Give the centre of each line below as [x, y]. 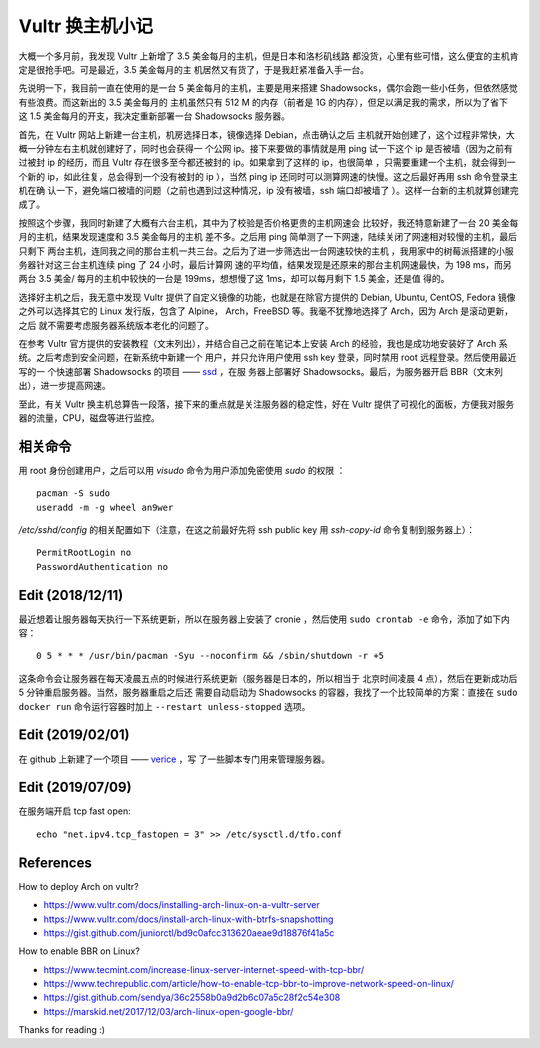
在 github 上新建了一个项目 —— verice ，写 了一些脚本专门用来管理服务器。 [174, 759]
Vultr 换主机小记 [86, 26]
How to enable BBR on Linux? [79, 951]
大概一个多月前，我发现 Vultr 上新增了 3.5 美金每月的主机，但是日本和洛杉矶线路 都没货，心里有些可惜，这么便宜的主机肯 [268, 56]
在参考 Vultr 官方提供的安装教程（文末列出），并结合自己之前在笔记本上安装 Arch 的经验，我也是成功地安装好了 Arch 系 [263, 343]
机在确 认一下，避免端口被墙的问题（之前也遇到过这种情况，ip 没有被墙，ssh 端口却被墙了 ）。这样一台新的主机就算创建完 [268, 191]
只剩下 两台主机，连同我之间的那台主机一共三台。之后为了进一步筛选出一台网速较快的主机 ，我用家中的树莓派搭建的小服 [266, 251]
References [55, 862]
